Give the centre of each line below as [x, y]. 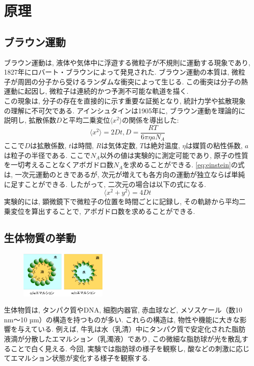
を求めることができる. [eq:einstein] [177, 165]
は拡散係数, [48, 145]
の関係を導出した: [150, 120]
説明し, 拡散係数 [30, 120]
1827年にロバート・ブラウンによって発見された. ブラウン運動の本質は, [117, 72]
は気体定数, [119, 145]
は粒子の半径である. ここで [47, 155]
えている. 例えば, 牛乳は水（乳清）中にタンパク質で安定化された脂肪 [135, 329]
